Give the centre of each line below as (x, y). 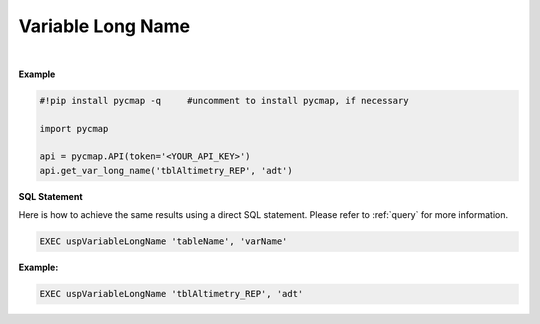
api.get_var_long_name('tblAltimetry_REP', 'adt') (166, 170)
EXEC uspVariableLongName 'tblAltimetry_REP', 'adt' (171, 294)
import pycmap (74, 128)
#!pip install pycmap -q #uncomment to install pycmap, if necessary (224, 100)
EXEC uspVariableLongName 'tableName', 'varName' (163, 241)
